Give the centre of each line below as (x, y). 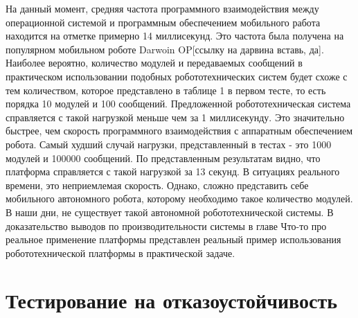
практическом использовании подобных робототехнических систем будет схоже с (177, 76)
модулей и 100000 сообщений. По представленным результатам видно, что (163, 158)
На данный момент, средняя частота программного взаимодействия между (162, 8)
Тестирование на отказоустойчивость (172, 300)
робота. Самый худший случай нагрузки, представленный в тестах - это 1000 (169, 144)
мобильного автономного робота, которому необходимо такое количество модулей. (179, 198)
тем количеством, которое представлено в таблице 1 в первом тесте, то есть (166, 90)
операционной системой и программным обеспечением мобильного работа (163, 22)
